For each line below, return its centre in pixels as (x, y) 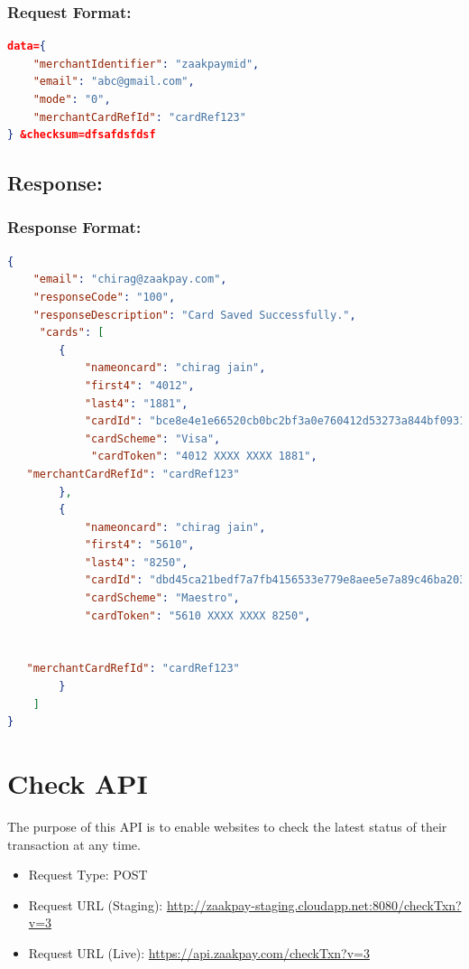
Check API (78, 783)
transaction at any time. (74, 844)
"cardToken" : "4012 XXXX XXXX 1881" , (204, 457)
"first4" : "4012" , (139, 385)
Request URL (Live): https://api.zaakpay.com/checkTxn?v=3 (199, 952)
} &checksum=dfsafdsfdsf (82, 135)
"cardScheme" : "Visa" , (152, 438)
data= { (27, 47)
